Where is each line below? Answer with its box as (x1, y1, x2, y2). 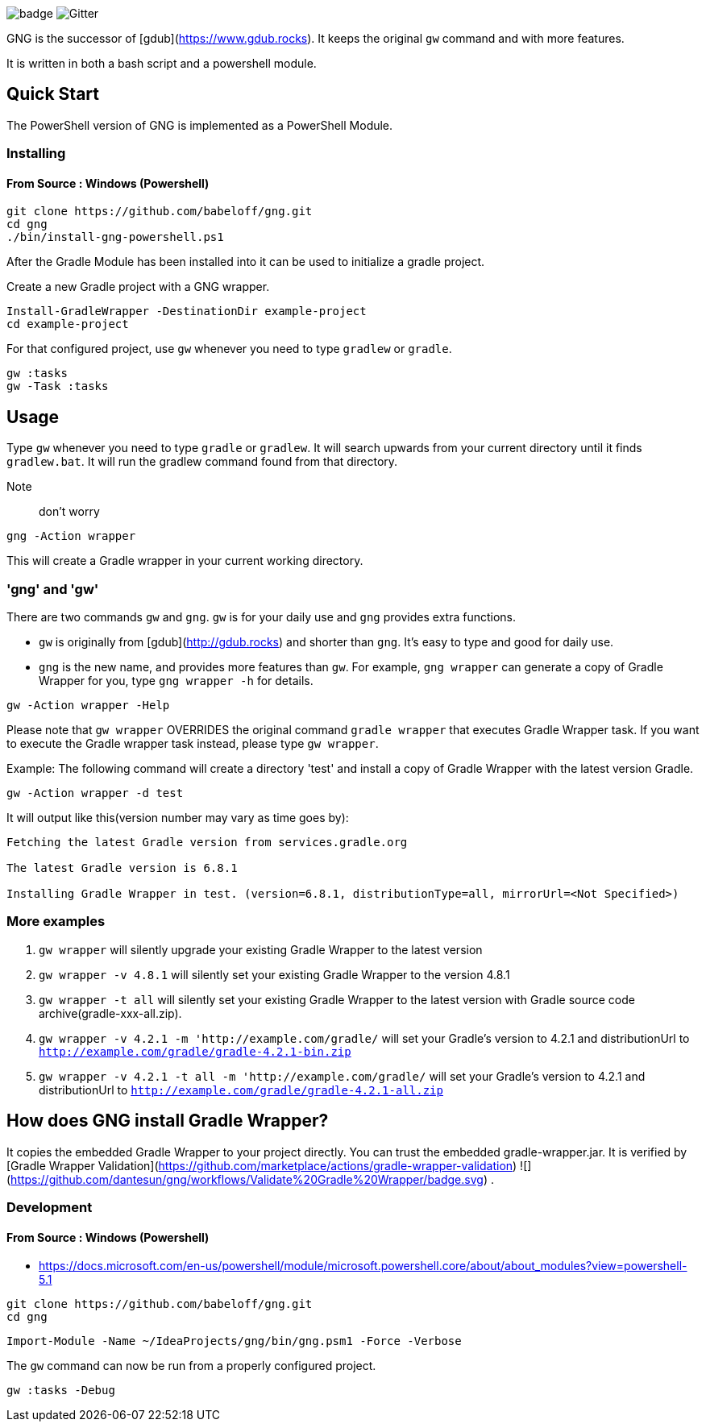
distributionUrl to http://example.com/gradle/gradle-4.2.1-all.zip (39, 1082, 443, 1097)
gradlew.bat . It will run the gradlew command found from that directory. (6, 455, 398, 469)
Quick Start (6, 84, 99, 105)
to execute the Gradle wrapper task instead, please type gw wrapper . (6, 737, 379, 751)
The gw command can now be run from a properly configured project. (6, 1359, 376, 1373)
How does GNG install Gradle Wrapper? (6, 1110, 329, 1131)
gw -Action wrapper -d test (6, 787, 184, 800)
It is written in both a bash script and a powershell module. (6, 56, 317, 70)
